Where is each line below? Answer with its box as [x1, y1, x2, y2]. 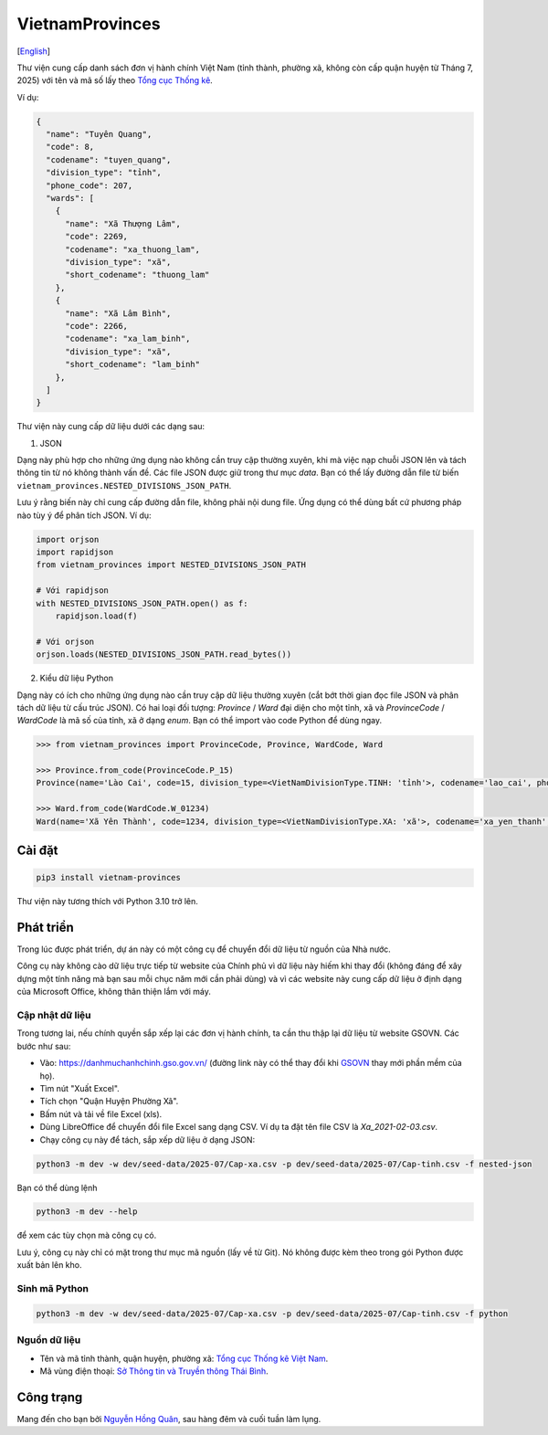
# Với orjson [36, 636, 95, 647]
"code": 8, [46, 142, 95, 153]
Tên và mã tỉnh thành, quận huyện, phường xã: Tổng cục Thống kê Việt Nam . [39, 1353, 329, 1364]
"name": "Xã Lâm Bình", [65, 308, 172, 319]
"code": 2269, [65, 231, 128, 242]
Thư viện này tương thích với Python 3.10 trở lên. [16, 896, 198, 907]
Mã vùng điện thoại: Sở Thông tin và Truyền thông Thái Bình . [39, 1366, 269, 1377]
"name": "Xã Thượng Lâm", [65, 218, 182, 228]
